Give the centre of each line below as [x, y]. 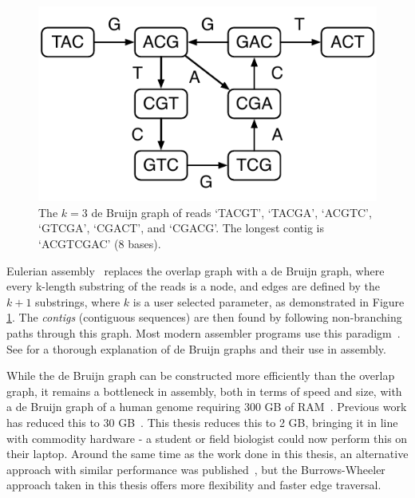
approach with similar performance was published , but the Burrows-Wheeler [196, 469]
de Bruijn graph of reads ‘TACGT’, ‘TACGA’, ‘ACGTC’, [231, 212]
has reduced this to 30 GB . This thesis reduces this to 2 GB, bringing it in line [202, 422]
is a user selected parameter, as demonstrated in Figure [269, 301]
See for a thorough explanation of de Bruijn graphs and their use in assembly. [196, 348]
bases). [144, 243]
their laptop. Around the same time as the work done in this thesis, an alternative [207, 454]
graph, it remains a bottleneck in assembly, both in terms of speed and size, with [204, 391]
